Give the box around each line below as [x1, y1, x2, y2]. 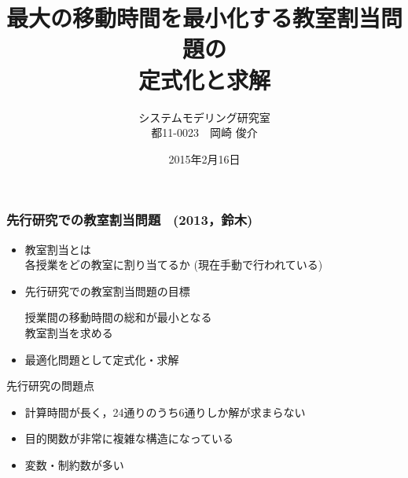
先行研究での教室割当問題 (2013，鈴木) [6, 210, 253, 230]
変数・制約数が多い [24, 456, 124, 472]
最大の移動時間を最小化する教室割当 [6, 2, 381, 34]
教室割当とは [24, 241, 91, 257]
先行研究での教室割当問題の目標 [24, 282, 190, 299]
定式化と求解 [138, 63, 270, 95]
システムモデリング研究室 [138, 108, 270, 125]
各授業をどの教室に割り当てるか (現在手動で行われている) [24, 256, 323, 273]
